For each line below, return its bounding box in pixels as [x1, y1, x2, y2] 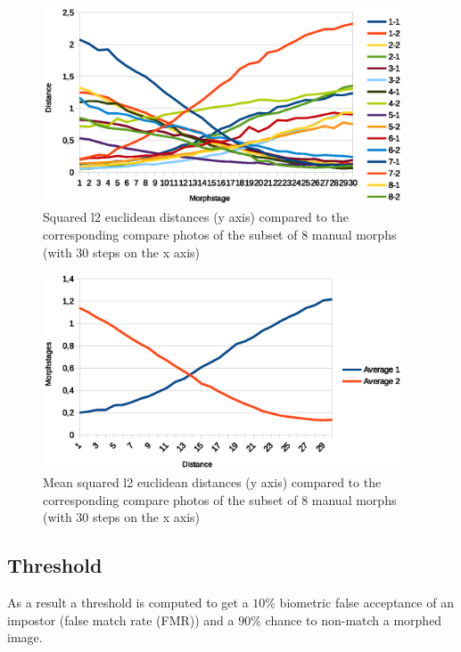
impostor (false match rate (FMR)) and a [7, 610, 235, 629]
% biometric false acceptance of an [265, 593, 454, 612]
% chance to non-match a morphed [251, 610, 442, 629]
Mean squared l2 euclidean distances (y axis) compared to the [43, 473, 382, 492]
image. [7, 628, 43, 647]
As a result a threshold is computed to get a [7, 593, 249, 612]
